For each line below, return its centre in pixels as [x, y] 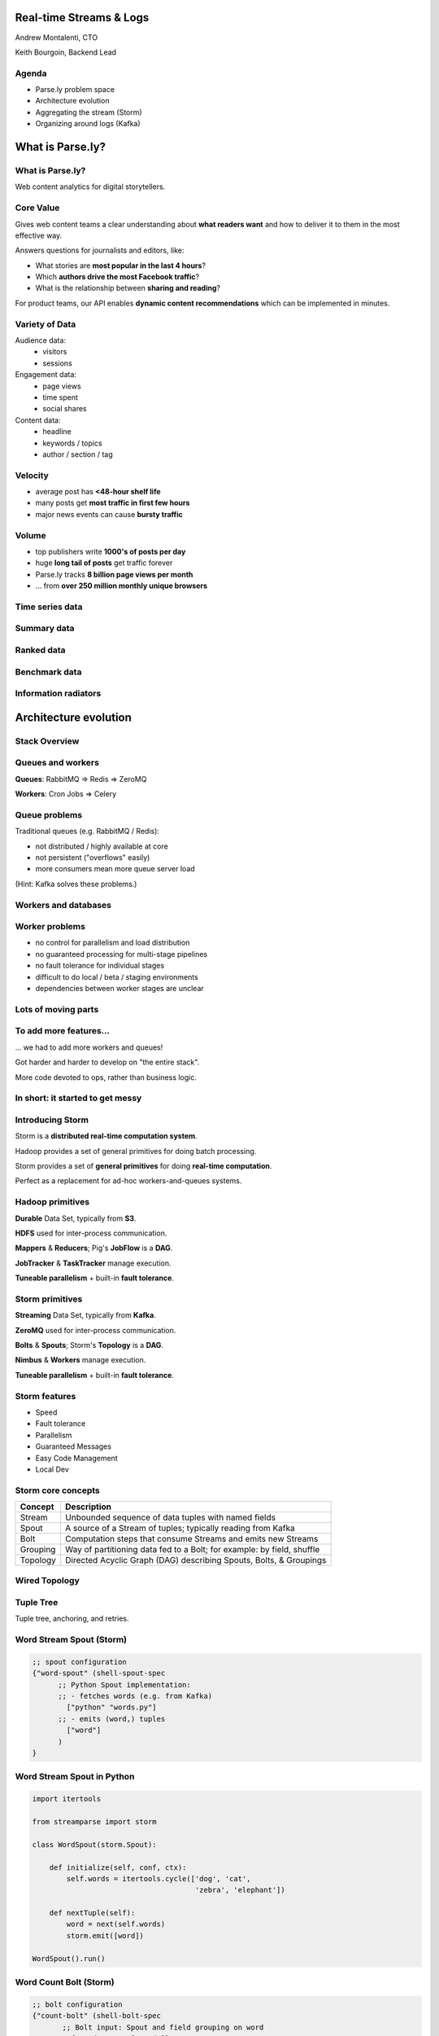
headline [57, 432]
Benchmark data [48, 672]
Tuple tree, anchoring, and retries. [72, 1619]
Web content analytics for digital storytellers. [90, 186]
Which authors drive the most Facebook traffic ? [117, 277]
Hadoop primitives [52, 1202]
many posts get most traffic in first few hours [113, 503]
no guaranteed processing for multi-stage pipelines [121, 954]
